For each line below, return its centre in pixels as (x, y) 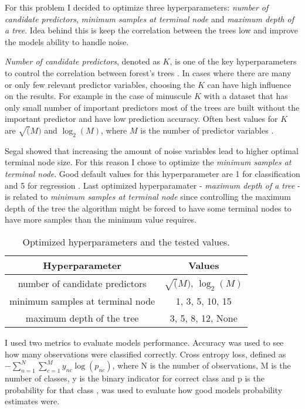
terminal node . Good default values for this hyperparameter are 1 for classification (152, 173)
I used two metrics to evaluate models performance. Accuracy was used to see (144, 342)
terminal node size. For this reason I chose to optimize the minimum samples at (148, 162)
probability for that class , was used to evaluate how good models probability (144, 389)
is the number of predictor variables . (207, 130)
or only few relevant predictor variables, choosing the (100, 84)
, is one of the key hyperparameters (233, 61)
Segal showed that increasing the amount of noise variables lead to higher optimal (152, 150)
